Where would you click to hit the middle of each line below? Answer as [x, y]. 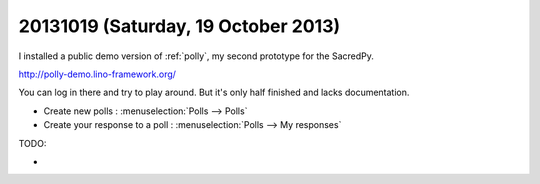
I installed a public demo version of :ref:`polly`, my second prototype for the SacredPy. [196, 56]
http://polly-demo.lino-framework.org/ [97, 74]
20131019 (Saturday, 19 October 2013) [179, 26]
